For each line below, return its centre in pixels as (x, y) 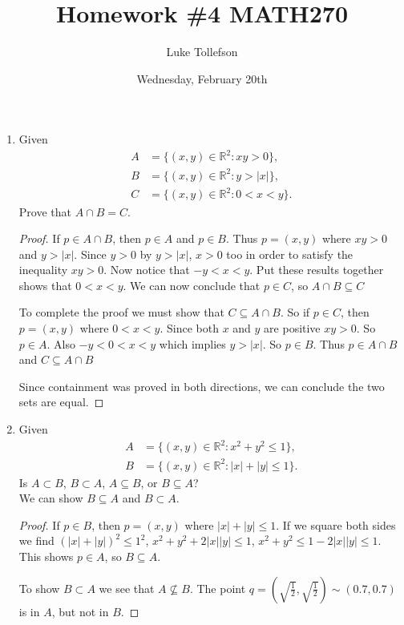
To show (39, 588)
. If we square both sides (336, 524)
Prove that (45, 211)
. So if (295, 312)
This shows (46, 556)
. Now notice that (147, 270)
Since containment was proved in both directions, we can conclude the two (202, 386)
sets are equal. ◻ (61, 402)
